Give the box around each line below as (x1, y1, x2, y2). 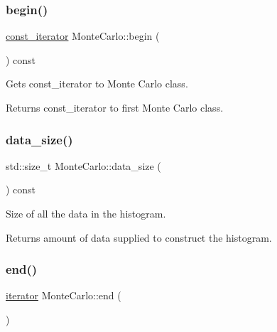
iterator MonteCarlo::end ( (6, 288, 121, 303)
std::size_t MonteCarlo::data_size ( (6, 158, 161, 173)
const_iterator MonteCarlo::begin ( (6, 28, 160, 43)
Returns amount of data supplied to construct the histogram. (6, 230, 272, 245)
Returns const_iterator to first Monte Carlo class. (6, 100, 224, 114)
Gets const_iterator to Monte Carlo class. (6, 76, 188, 91)
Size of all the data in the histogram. (6, 206, 166, 220)
